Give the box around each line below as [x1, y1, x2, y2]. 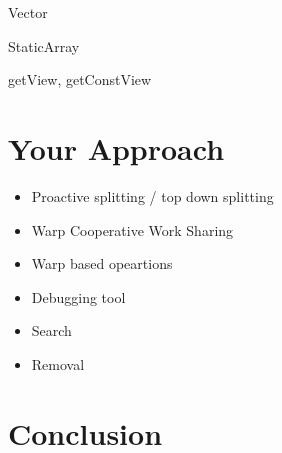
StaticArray [8, 35, 80, 56]
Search [31, 320, 72, 341]
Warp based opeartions [31, 253, 173, 274]
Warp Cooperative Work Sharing [31, 219, 234, 240]
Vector [8, 2, 48, 22]
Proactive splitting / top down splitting [31, 185, 274, 206]
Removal [31, 353, 85, 374]
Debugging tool [31, 286, 126, 307]
